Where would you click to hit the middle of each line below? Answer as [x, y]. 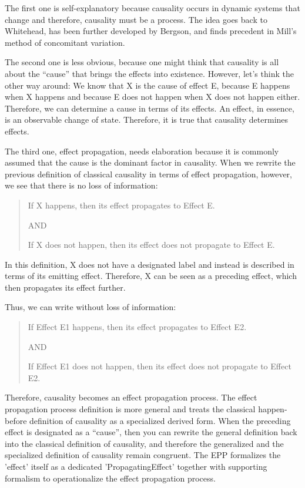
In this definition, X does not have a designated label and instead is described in [150, 264]
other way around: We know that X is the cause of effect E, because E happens [148, 85]
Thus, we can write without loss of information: [91, 307]
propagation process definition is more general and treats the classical [130, 409]
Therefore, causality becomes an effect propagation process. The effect [131, 397]
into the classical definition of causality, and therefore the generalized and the [144, 443]
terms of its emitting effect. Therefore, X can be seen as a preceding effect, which [151, 276]
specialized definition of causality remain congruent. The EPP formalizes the [143, 455]
